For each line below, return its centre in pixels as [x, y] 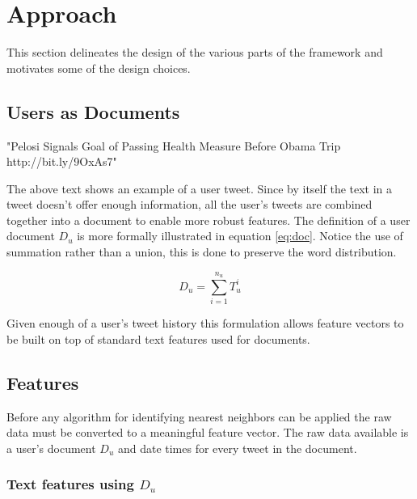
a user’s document [51, 448]
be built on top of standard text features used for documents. [158, 338]
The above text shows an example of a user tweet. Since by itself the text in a [200, 188]
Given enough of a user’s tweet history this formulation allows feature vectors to [205, 323]
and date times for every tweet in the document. [237, 448]
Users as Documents [93, 111]
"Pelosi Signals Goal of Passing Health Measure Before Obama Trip [174, 145]
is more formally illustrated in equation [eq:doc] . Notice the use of [240, 236]
